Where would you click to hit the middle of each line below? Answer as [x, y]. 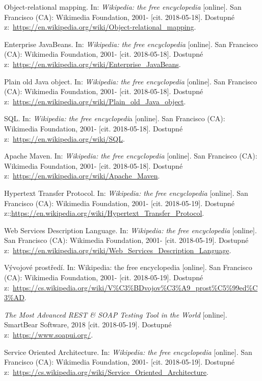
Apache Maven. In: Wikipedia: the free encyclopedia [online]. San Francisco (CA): [131, 156]
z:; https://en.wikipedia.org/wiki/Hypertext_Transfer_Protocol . [104, 213]
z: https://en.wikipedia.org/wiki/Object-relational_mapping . [100, 27]
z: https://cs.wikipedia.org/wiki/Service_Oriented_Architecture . [106, 372]
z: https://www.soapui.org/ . [49, 335]
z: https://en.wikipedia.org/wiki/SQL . [64, 138]
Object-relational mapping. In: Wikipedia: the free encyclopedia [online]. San [123, 7]
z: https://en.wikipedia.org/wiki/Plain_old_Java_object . [95, 101]
